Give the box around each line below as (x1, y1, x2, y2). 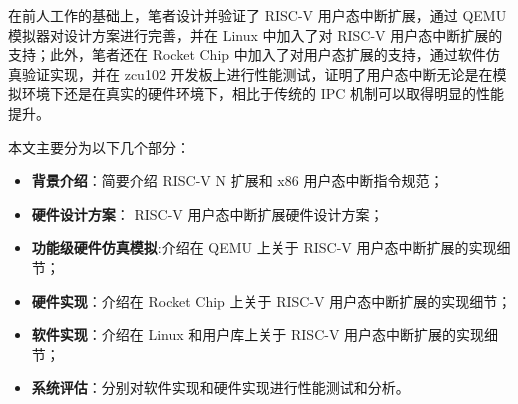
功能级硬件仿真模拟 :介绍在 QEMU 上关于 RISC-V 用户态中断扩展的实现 (31, 237, 497, 258)
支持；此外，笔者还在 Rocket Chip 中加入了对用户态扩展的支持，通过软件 (8, 44, 486, 65)
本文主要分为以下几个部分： (8, 136, 190, 157)
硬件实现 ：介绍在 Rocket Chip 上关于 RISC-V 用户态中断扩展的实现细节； (31, 290, 512, 311)
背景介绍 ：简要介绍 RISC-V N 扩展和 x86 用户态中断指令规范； (31, 170, 444, 191)
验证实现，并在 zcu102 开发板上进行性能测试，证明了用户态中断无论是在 (21, 63, 493, 84)
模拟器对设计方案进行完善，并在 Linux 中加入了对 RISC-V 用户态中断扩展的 (8, 24, 503, 45)
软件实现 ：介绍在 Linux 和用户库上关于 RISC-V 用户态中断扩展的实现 (31, 324, 485, 345)
